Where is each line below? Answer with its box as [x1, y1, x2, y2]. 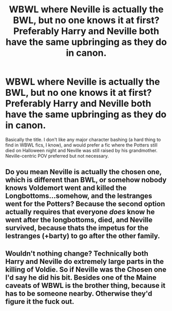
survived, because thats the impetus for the [5, 224, 149, 233]
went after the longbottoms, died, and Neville [5, 216, 153, 224]
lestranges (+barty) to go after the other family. [5, 232, 160, 240]
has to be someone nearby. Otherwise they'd [5, 289, 152, 298]
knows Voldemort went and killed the [5, 183, 127, 193]
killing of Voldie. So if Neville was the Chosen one [5, 265, 167, 274]
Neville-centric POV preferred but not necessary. [5, 153, 109, 159]
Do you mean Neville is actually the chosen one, [5, 168, 162, 176]
